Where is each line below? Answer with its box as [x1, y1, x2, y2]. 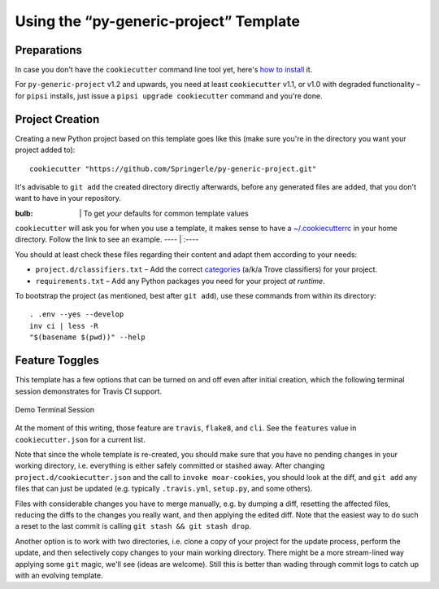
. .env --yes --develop [29, 310, 124, 319]
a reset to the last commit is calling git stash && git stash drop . [15, 521, 252, 531]
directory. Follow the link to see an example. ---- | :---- [15, 234, 199, 244]
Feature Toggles [15, 354, 99, 368]
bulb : [15, 208, 33, 218]
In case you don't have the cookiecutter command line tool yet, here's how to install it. [15, 65, 313, 75]
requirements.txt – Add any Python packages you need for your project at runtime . [35, 276, 325, 286]
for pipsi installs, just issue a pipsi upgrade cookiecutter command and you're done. [15, 90, 323, 101]
